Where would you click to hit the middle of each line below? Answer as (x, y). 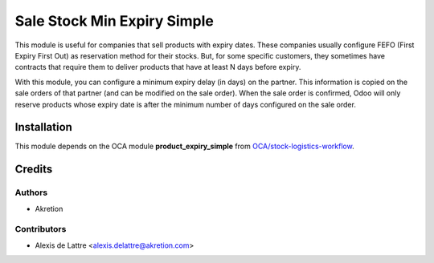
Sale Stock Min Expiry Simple (115, 21)
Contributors (41, 229)
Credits (34, 170)
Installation (43, 127)
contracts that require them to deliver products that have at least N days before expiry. (158, 67)
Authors (31, 192)
